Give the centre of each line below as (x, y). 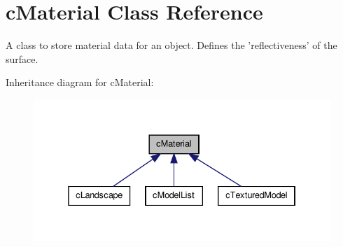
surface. (22, 58)
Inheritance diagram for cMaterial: (80, 82)
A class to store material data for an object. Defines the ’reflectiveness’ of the (171, 45)
